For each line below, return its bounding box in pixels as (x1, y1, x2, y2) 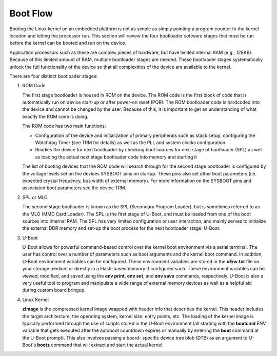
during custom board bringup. (22, 287, 86, 293)
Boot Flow (9, 8, 53, 19)
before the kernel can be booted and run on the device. (9, 40, 127, 46)
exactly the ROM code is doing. (22, 113, 89, 120)
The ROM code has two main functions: (22, 123, 106, 129)
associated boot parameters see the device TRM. (22, 185, 127, 191)
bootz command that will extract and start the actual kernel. (37, 342, 164, 348)
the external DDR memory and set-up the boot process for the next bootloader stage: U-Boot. (22, 225, 221, 231)
